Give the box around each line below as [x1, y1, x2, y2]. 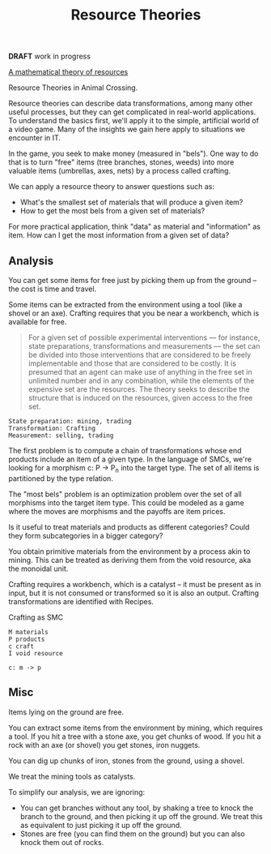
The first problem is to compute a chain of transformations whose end [8, 446, 242, 455]
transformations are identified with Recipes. [8, 596, 154, 606]
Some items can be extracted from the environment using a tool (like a [8, 300, 243, 309]
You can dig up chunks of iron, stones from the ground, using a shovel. [8, 756, 245, 766]
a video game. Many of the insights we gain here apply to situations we [8, 124, 245, 135]
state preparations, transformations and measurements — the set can [28, 341, 260, 350]
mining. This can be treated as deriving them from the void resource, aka [8, 555, 252, 564]
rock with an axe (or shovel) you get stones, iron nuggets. [8, 740, 201, 749]
